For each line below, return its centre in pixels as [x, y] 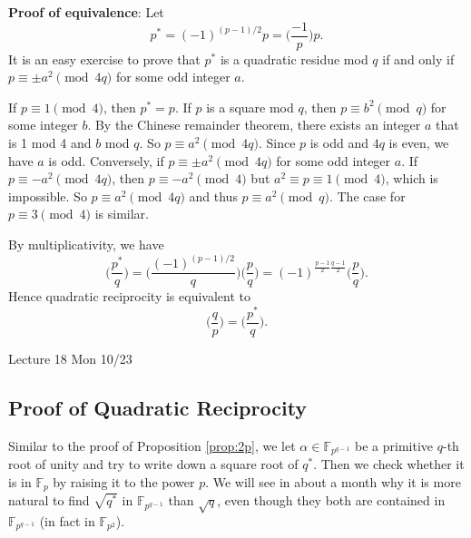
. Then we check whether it [389, 464]
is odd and [339, 143]
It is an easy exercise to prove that [104, 59]
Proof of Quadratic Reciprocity [158, 407]
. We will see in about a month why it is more [333, 481]
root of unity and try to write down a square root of [153, 464]
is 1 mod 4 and [50, 143]
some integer [43, 125]
